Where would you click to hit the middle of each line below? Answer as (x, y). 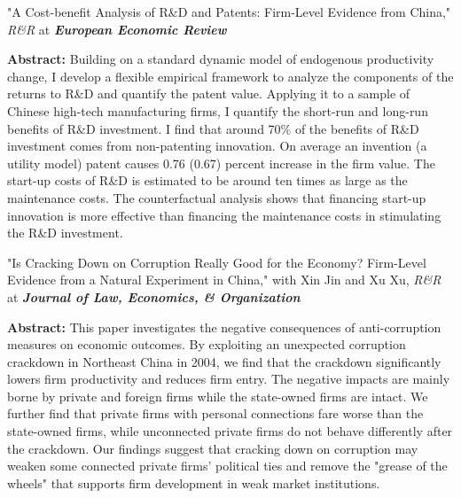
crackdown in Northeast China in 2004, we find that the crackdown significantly (224, 361)
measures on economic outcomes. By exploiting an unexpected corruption (207, 344)
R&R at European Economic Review (117, 29)
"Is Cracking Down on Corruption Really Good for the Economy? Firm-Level (217, 262)
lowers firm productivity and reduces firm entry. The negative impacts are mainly (229, 379)
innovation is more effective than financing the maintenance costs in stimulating (224, 215)
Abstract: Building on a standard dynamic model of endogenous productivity (221, 59)
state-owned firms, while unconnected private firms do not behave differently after (230, 431)
